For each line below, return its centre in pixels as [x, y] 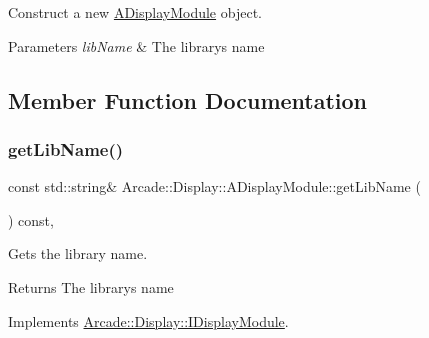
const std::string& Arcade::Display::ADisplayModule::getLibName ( [214, 186]
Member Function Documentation [188, 99]
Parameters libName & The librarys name [136, 45]
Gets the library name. [78, 253]
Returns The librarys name [91, 286]
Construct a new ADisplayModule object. [135, 12]
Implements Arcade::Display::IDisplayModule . [148, 320]
